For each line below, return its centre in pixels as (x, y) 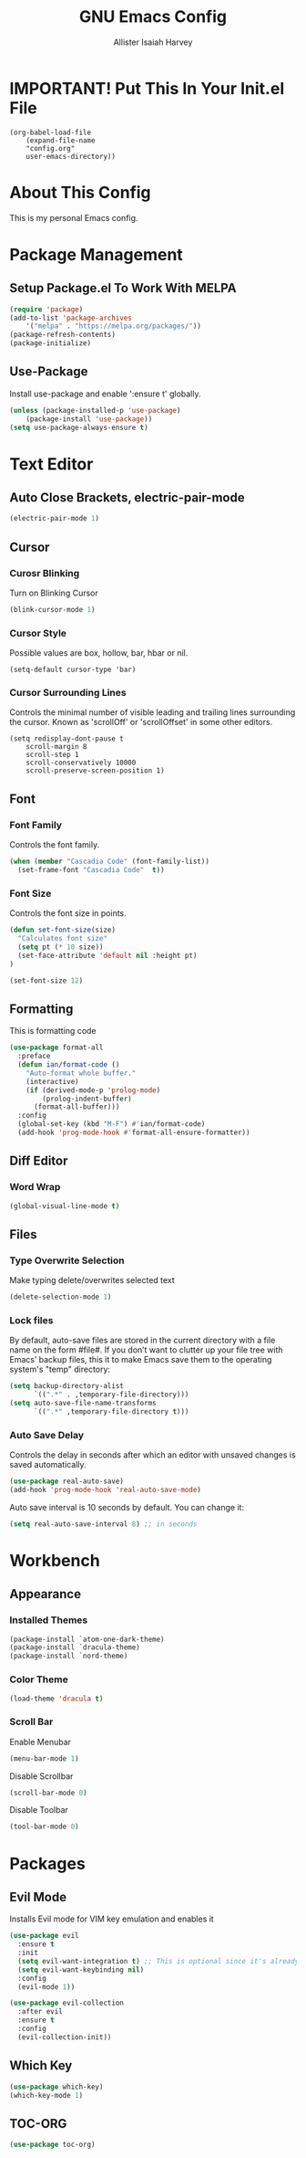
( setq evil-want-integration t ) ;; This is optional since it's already (158, 1961)
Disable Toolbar (39, 1810)
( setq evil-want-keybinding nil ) (81, 1970)
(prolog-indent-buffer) (87, 1099)
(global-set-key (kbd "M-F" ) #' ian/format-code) (112, 1124)
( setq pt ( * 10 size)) (61, 947)
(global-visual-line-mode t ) (65, 1206)
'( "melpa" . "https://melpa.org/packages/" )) (114, 326)
